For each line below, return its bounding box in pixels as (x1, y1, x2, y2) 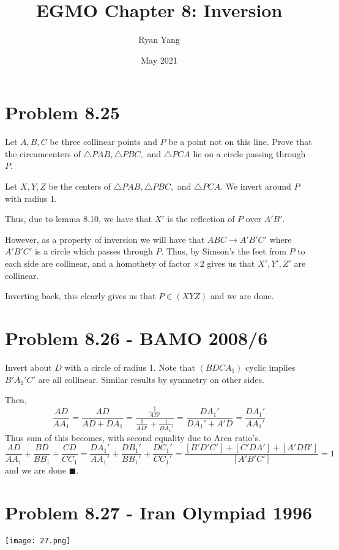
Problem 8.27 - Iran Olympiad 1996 (5, 500, 313, 525)
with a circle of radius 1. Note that (64, 360, 195, 373)
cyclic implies (245, 360, 296, 373)
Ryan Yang (138, 33, 180, 46)
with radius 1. (5, 191, 57, 204)
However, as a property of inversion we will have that (5, 232, 205, 245)
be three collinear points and (50, 135, 157, 148)
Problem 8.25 (5, 100, 120, 125)
